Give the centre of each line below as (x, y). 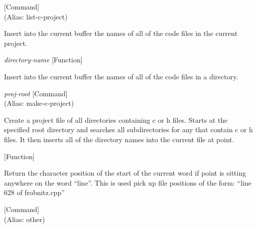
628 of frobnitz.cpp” (34, 192)
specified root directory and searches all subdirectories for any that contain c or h (128, 129)
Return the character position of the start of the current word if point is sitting (125, 173)
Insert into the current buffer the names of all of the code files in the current (121, 33)
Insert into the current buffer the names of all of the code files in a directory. (121, 76)
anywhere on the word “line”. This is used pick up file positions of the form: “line (128, 182)
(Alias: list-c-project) (36, 16)
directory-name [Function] (43, 60)
